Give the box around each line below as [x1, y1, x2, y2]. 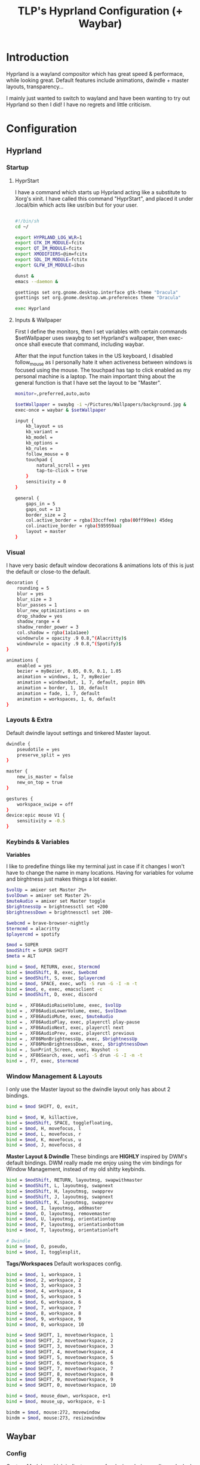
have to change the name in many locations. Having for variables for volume [6, 869, 194, 876]
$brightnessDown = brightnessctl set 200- [6, 909, 113, 915]
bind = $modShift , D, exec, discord [6, 992, 97, 998]
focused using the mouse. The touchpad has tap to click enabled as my [14, 366, 191, 373]
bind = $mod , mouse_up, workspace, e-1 [6, 1399, 106, 1405]
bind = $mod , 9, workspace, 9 [6, 1316, 82, 1322]
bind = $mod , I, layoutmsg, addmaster [6, 1205, 103, 1211]
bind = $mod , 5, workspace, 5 [6, 1294, 82, 1300]
